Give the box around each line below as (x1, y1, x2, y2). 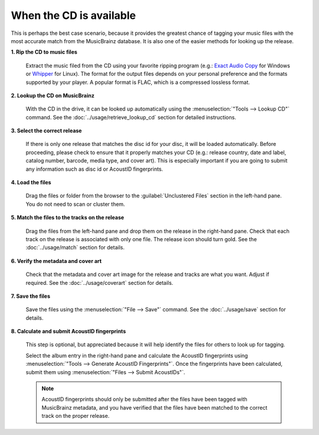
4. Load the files (11, 179, 51, 186)
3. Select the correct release (11, 127, 82, 134)
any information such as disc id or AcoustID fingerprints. (25, 165, 164, 173)
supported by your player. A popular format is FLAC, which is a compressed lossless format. (25, 79, 250, 86)
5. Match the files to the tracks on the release (11, 214, 124, 221)
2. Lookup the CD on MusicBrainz (11, 92, 95, 99)
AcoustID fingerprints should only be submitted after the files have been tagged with (41, 396, 248, 403)
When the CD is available (11, 9, 136, 22)
